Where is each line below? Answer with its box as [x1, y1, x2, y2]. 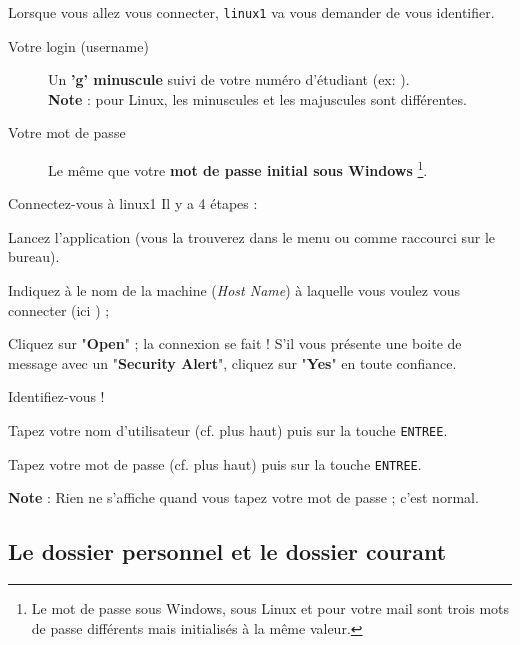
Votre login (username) [8, 35, 149, 56]
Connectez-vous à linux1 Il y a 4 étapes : [8, 193, 258, 214]
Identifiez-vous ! [8, 386, 105, 407]
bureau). [8, 246, 60, 267]
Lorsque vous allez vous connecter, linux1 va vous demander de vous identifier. [8, 2, 495, 22]
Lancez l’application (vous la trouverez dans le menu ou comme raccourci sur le [8, 226, 496, 247]
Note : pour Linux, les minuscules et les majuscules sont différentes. [48, 88, 467, 109]
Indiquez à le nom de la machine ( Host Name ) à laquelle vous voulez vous [8, 280, 460, 301]
